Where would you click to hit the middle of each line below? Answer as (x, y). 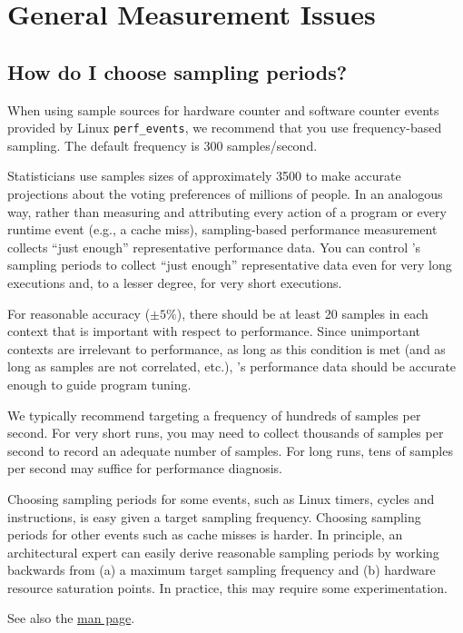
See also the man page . (71, 618)
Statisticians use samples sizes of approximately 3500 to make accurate (204, 176)
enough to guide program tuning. (99, 384)
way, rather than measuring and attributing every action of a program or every (227, 211)
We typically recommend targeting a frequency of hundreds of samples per (214, 415)
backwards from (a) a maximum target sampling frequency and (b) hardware (222, 570)
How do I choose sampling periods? (177, 71)
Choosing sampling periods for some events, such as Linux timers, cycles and (221, 498)
